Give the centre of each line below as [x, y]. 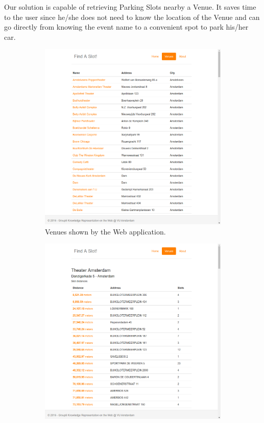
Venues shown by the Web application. [105, 231]
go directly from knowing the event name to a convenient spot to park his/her [126, 27]
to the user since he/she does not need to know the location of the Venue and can [132, 17]
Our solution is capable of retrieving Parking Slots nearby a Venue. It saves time [130, 7]
